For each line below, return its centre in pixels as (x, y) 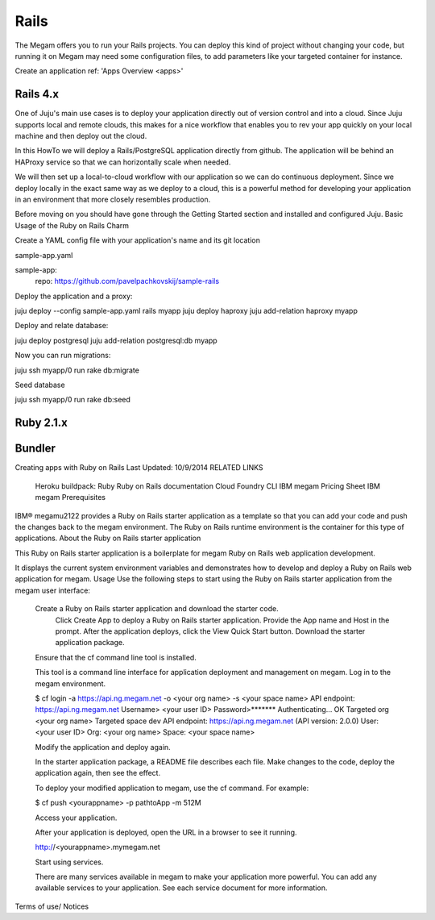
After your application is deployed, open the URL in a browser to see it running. (166, 832)
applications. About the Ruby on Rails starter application (108, 538)
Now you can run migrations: (63, 356)
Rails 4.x (37, 94)
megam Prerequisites (70, 497)
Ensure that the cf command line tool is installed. (116, 657)
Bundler (35, 449)
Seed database (40, 385)
